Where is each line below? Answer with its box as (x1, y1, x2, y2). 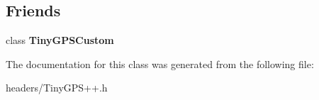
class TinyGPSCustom (6, 33, 114, 48)
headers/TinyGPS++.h (6, 80, 108, 95)
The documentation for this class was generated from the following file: (6, 56, 314, 71)
